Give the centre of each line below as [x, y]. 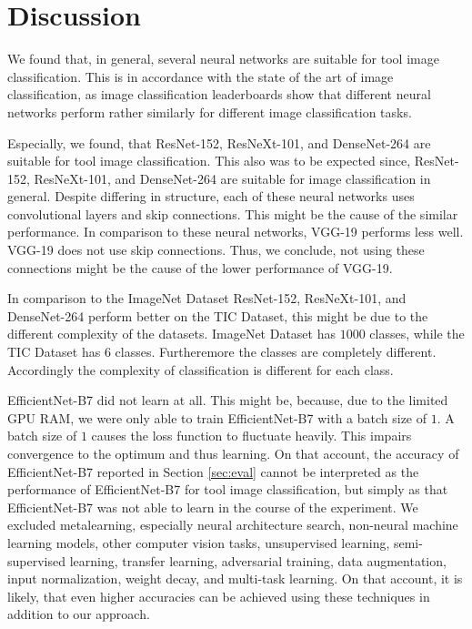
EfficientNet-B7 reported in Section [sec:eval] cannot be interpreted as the [213, 471]
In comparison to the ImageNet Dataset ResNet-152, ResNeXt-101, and [207, 298]
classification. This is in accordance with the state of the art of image [201, 76]
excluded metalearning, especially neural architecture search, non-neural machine [233, 525]
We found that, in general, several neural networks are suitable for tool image [223, 59]
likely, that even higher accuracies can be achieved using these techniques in [219, 596]
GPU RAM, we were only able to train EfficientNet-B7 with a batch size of [217, 417]
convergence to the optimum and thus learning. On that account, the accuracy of [233, 453]
